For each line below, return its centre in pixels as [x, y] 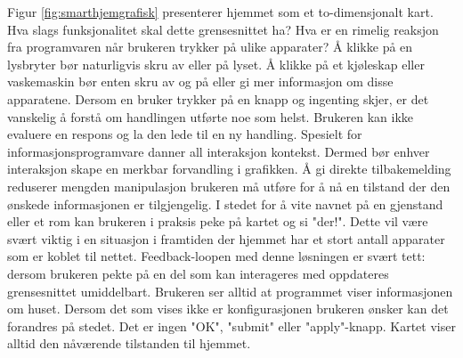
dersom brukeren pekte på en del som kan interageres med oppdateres [198, 273]
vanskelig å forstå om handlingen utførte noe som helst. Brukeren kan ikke [211, 116]
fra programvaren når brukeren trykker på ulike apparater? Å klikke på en [210, 47]
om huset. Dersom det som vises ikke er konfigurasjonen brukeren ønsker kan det [228, 309]
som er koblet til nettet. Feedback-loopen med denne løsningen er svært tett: [216, 256]
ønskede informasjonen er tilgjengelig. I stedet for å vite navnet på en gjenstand [225, 203]
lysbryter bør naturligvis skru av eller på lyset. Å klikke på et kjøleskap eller [216, 64]
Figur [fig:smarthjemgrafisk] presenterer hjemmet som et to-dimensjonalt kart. [220, 12]
